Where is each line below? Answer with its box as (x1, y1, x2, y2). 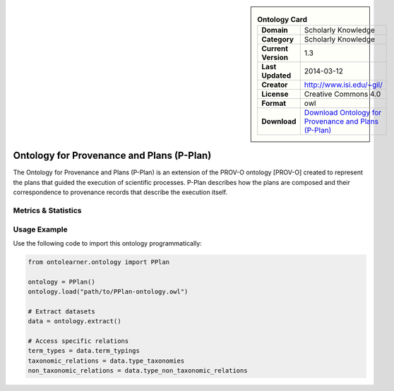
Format (261, 99, 286, 109)
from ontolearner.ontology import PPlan (28, 258, 169, 266)
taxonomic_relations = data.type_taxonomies (28, 356, 185, 365)
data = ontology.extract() (28, 318, 121, 325)
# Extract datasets (28, 307, 95, 315)
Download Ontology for (304, 108, 382, 118)
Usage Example (13, 224, 68, 234)
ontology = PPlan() (28, 277, 95, 286)
